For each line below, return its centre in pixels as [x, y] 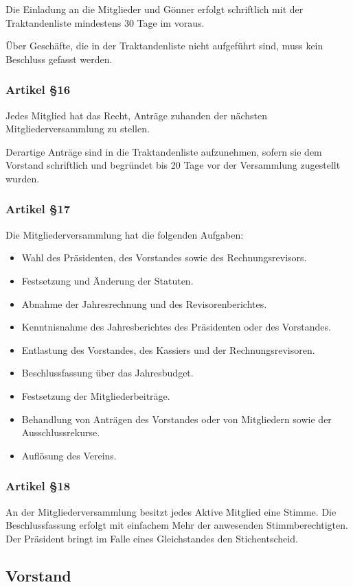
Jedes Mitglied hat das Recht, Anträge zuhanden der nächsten [137, 115]
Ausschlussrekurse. [61, 432]
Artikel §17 [38, 209]
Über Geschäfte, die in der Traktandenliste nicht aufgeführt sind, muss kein [164, 46]
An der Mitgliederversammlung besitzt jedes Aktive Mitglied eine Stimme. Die [171, 511]
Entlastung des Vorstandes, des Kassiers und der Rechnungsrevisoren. [168, 349]
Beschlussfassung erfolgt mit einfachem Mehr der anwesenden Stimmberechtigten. [177, 525]
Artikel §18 [38, 486]
